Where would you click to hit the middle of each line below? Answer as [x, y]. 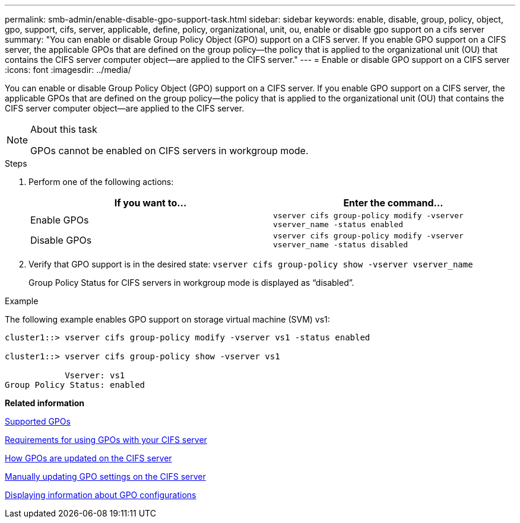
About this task [64, 129]
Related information [45, 403]
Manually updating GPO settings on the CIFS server [105, 476]
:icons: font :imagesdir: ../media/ [68, 70]
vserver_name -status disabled [340, 245]
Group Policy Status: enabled [75, 385]
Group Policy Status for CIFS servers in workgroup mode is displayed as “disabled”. [191, 283]
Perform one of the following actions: [101, 182]
